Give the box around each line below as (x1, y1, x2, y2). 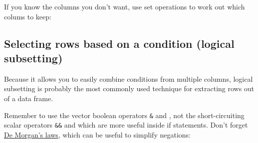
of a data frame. (4, 93, 53, 103)
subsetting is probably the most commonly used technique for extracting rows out (4, 83, 255, 94)
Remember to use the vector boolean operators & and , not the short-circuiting (4, 110, 245, 120)
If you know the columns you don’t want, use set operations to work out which (4, 1, 245, 11)
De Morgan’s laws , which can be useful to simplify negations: (4, 129, 191, 140)
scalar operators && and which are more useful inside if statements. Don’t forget (4, 120, 248, 130)
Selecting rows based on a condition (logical (4, 35, 235, 51)
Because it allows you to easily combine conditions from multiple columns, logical (4, 73, 253, 84)
